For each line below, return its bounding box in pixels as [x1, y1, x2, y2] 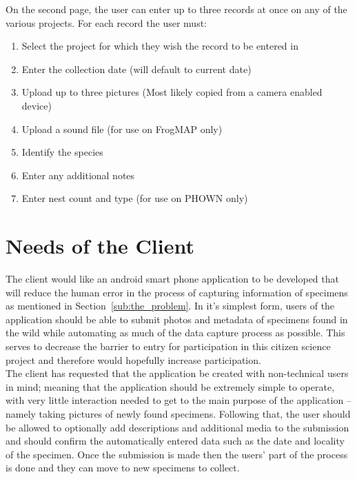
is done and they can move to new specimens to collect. [6, 460, 240, 475]
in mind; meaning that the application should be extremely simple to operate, [6, 379, 335, 394]
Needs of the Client [6, 232, 194, 260]
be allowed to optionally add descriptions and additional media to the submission [6, 420, 349, 434]
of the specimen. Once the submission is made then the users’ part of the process [6, 447, 348, 461]
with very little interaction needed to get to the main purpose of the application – [6, 393, 351, 407]
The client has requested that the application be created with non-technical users [6, 366, 349, 380]
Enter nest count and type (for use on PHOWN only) [21, 191, 248, 205]
